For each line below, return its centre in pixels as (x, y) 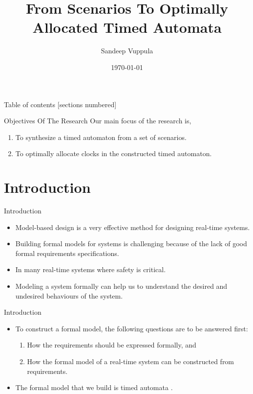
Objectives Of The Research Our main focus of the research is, (98, 121)
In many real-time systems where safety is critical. (91, 269)
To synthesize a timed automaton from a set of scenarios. (101, 137)
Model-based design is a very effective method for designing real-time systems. (133, 227)
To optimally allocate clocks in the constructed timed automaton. (114, 153)
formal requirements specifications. (67, 253)
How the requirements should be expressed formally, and (112, 345)
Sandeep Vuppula (127, 51)
